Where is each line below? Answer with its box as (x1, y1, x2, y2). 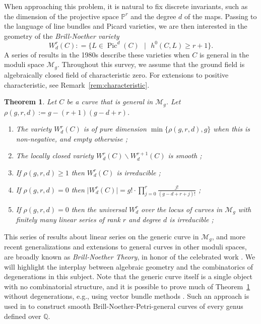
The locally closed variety (16, 150, 94, 161)
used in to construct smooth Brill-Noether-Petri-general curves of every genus (4, 300, 243, 311)
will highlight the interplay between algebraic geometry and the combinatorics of (4, 261, 253, 272)
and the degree (130, 11, 176, 21)
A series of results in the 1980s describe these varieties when (4, 49, 190, 59)
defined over (4, 310, 41, 321)
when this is (213, 123, 250, 134)
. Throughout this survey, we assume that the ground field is (57, 59, 245, 70)
